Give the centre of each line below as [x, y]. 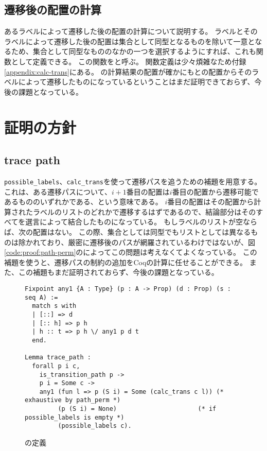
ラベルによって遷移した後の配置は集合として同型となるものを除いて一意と [130, 41]
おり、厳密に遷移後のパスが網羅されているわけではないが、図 [151, 242]
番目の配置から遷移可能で [215, 191]
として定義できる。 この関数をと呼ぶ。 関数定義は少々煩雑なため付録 [129, 61]
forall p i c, [56, 366]
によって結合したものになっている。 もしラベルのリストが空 [141, 222]
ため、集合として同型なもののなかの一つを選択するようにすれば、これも [133, 51]
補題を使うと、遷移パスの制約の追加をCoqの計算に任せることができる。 [126, 262]
